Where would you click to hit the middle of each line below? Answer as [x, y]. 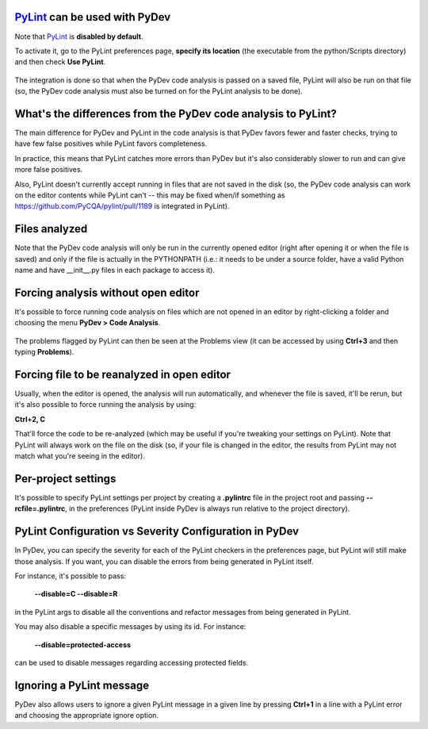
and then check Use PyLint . [60, 62]
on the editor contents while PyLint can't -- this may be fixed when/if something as [150, 195]
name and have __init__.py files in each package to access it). [115, 270]
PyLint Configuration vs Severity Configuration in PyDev [157, 531]
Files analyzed [51, 229]
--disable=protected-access [82, 645]
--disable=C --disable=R [76, 594]
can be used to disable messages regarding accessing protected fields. [132, 662]
